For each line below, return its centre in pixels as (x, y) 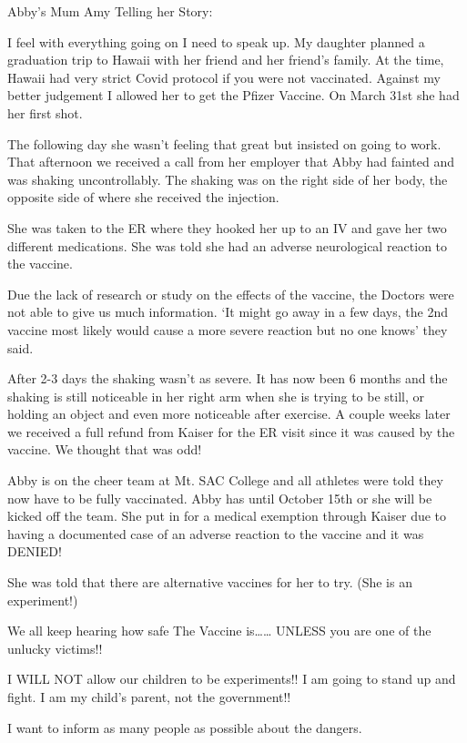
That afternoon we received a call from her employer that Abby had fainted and (231, 162)
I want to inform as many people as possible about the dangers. (185, 727)
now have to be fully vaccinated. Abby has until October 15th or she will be (220, 498)
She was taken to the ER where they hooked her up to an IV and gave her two (227, 227)
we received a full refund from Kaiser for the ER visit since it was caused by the (231, 431)
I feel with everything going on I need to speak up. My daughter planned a (216, 41)
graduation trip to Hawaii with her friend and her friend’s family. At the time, (226, 60)
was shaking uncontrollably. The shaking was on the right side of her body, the (228, 179)
